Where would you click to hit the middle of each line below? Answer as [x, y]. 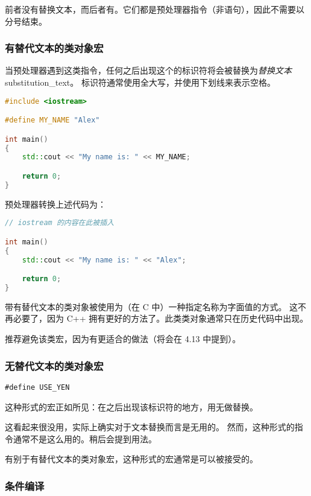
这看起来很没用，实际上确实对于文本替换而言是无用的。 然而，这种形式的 [150, 427]
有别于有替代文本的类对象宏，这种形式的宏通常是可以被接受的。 [131, 459]
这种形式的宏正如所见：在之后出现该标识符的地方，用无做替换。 [131, 406]
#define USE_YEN [37, 387]
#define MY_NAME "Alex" [52, 120]
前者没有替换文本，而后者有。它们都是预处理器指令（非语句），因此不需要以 [155, 9]
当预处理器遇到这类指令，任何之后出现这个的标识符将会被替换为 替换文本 [148, 70]
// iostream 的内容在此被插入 [60, 223]
